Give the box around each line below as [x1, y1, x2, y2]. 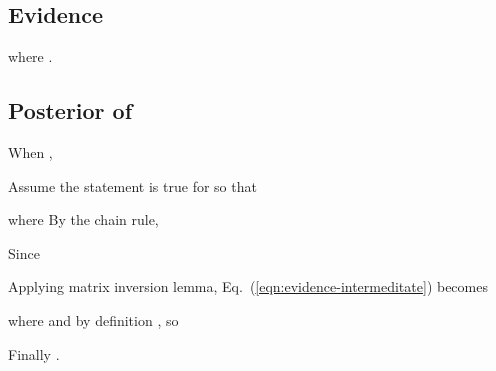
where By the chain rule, [8, 209, 159, 230]
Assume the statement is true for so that [8, 175, 257, 196]
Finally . [8, 343, 60, 364]
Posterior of [8, 95, 133, 126]
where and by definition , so [8, 309, 179, 330]
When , [8, 142, 53, 162]
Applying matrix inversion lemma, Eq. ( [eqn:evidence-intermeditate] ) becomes [8, 276, 488, 297]
